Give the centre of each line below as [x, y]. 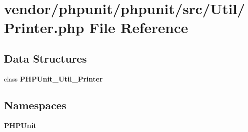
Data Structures [45, 58]
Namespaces [35, 105]
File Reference [139, 27]
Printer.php [44, 27]
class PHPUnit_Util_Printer [53, 78]
